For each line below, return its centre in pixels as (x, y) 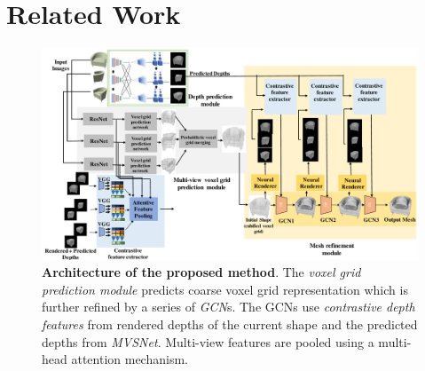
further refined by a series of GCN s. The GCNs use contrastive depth (228, 307)
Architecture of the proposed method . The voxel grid (201, 272)
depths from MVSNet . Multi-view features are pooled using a (208, 341)
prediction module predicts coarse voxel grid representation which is (225, 289)
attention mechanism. (130, 359)
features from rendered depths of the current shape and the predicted (230, 324)
